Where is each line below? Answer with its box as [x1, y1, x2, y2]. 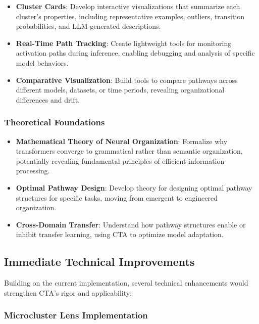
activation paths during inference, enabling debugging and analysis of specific [16, 48, 255, 58]
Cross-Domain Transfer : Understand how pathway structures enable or [16, 219, 246, 229]
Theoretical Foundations [4, 116, 105, 128]
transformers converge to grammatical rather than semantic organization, [16, 146, 243, 156]
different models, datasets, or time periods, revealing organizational [16, 84, 225, 95]
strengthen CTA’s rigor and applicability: [4, 287, 132, 298]
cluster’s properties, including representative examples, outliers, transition [16, 11, 245, 21]
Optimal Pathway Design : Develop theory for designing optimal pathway [16, 182, 252, 193]
